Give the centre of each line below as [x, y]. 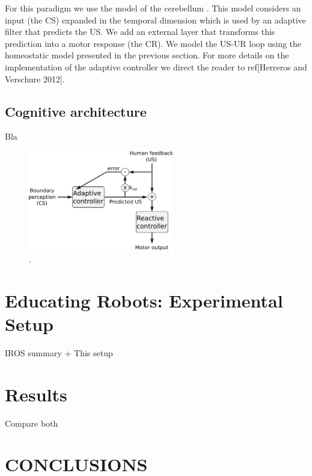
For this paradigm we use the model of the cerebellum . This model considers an [153, 8]
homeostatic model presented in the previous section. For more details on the [147, 55]
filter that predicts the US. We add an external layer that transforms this [140, 32]
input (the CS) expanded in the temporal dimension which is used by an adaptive [155, 20]
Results [36, 394]
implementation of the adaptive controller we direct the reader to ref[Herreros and [156, 66]
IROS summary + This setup [59, 352]
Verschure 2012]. [35, 79]
